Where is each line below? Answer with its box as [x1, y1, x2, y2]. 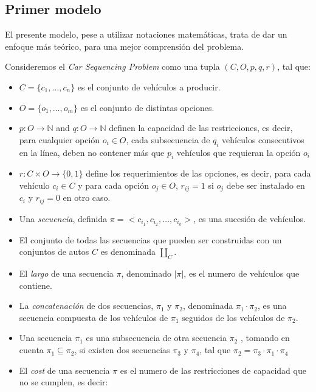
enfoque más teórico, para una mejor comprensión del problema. [5, 39, 244, 52]
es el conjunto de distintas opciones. [80, 101, 215, 113]
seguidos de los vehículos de [182, 311, 285, 323]
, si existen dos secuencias [74, 343, 170, 356]
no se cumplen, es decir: [19, 376, 108, 388]
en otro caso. [63, 191, 111, 204]
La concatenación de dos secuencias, [19, 299, 154, 312]
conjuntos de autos [19, 245, 89, 258]
